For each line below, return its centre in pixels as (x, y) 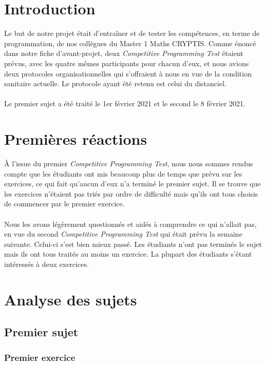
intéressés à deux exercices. (46, 264)
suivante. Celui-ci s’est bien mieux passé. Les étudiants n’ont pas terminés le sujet (133, 244)
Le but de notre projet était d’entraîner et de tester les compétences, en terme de (132, 33)
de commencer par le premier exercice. (64, 204)
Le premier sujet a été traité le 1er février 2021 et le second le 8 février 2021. (125, 103)
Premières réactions (76, 139)
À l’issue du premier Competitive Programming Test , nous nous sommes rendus (129, 163)
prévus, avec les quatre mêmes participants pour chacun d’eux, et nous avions (127, 63)
